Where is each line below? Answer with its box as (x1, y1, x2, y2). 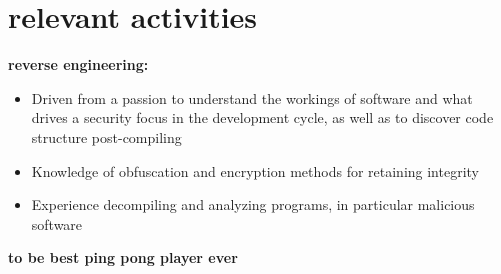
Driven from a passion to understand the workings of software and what (31, 87, 473, 108)
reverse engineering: (8, 54, 149, 75)
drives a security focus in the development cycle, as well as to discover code (31, 107, 494, 128)
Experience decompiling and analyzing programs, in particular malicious (31, 194, 475, 215)
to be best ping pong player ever (8, 247, 238, 268)
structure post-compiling (31, 126, 182, 147)
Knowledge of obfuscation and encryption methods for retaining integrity (31, 160, 479, 181)
